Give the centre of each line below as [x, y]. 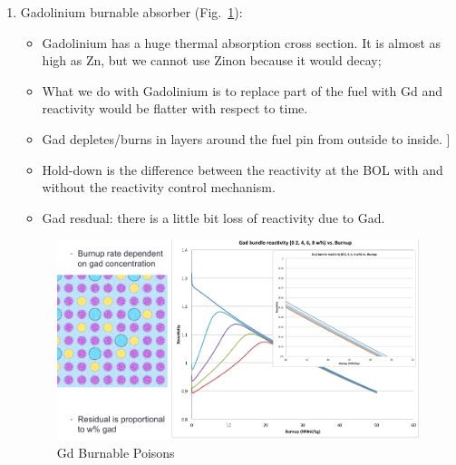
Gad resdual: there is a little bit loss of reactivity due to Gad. [213, 217]
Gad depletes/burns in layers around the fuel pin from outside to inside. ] [246, 138]
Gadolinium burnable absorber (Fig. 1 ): [131, 12]
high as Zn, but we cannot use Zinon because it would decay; [212, 60]
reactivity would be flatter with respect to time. [175, 108]
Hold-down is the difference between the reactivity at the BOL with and [243, 169]
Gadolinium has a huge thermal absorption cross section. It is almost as [242, 42]
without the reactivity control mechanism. [159, 187]
